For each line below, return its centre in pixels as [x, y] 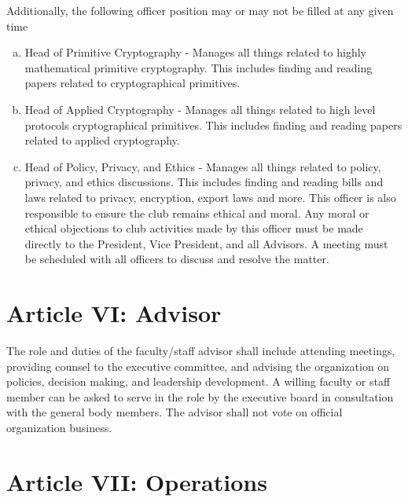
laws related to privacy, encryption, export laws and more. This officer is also [210, 197]
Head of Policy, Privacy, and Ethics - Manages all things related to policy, [203, 166]
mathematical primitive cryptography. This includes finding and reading [198, 67]
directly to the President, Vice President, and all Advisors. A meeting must [206, 243]
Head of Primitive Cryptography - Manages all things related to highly [195, 52]
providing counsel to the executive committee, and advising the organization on [198, 366]
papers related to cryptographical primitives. [132, 83]
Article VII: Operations [137, 481]
